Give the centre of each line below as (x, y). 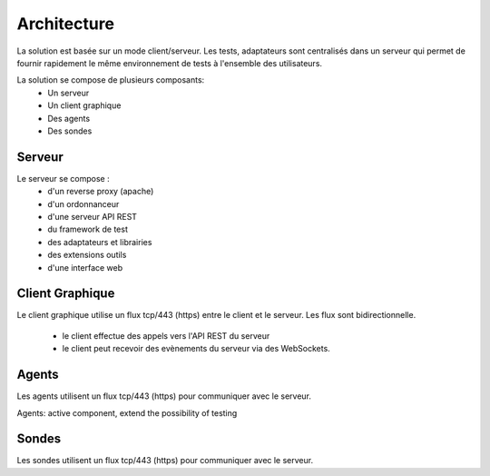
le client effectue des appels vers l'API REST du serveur (166, 335)
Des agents (69, 118)
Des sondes (70, 131)
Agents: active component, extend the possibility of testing (127, 412)
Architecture (66, 24)
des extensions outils (87, 255)
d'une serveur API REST (93, 216)
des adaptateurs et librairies (100, 242)
